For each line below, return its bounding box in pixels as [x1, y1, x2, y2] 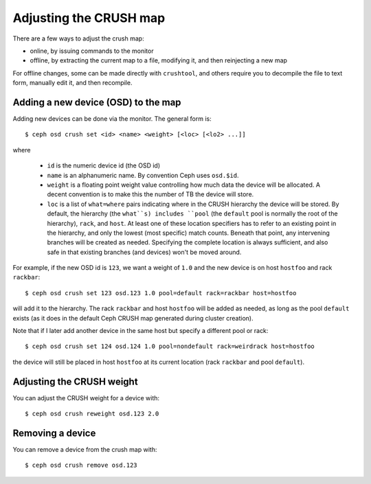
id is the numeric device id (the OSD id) [47, 161, 161, 170]
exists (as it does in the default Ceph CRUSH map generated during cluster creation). [12, 314, 254, 322]
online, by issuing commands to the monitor [30, 47, 154, 55]
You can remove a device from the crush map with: [12, 446, 157, 454]
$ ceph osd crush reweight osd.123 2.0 [25, 410, 159, 418]
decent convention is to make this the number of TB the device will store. [47, 190, 254, 198]
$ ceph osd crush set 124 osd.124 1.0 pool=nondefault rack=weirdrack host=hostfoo [25, 343, 315, 350]
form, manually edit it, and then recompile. [12, 79, 133, 87]
